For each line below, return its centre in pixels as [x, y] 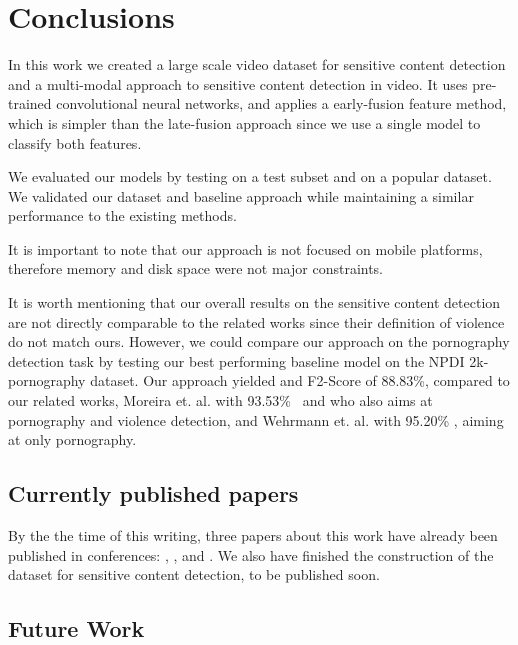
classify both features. [75, 142]
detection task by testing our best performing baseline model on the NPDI [236, 360]
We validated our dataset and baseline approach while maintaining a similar [241, 195]
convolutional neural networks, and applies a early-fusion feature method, [281, 103]
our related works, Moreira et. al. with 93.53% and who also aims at [220, 400]
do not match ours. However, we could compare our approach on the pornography [259, 341]
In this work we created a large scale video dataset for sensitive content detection [257, 64]
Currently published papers [153, 493]
